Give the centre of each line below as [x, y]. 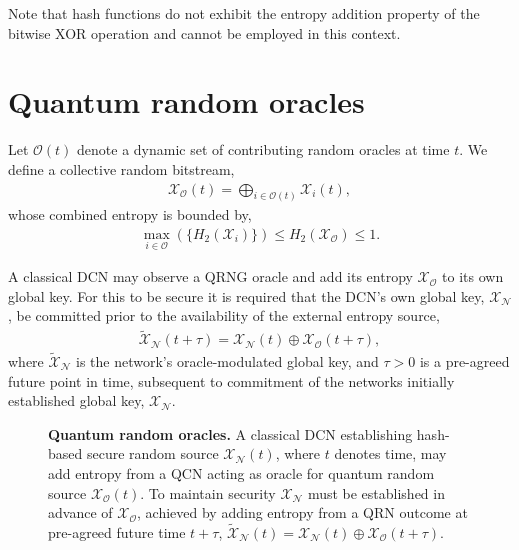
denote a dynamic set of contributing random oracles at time [263, 149]
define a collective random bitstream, [121, 168]
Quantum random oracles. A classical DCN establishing [230, 433]
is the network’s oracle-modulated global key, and [227, 360]
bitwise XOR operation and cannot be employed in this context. [204, 32]
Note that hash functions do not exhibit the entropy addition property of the [244, 13]
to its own [473, 276]
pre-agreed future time [117, 531]
